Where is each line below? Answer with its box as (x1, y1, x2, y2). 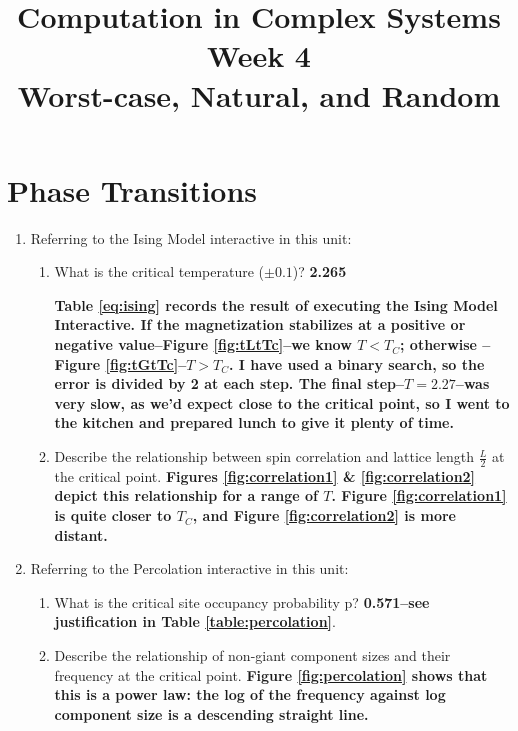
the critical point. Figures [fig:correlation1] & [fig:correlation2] (54, 465, 476, 486)
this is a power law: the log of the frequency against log (54, 684, 446, 705)
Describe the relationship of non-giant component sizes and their (54, 645, 451, 666)
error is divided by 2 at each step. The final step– (54, 373, 405, 394)
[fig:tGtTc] (105, 353, 179, 374)
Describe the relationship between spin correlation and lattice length (54, 446, 475, 467)
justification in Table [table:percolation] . (54, 611, 336, 632)
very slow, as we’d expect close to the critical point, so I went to (54, 392, 510, 413)
